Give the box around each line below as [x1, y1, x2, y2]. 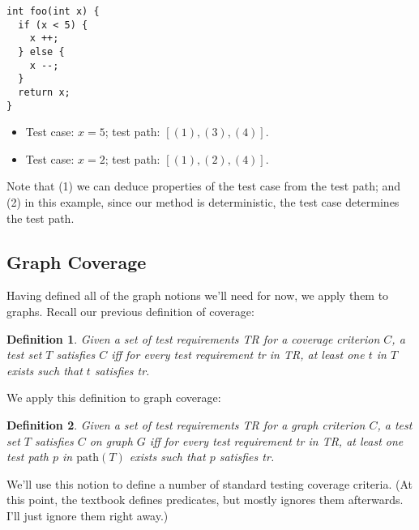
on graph [89, 432, 133, 449]
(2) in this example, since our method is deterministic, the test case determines [6, 194, 400, 211]
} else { [18, 45, 65, 58]
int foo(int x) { [6, 6, 100, 17]
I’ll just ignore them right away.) [6, 506, 169, 524]
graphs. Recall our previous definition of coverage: [6, 303, 254, 320]
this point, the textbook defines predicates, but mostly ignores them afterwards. [6, 491, 404, 508]
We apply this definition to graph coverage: [6, 389, 221, 406]
